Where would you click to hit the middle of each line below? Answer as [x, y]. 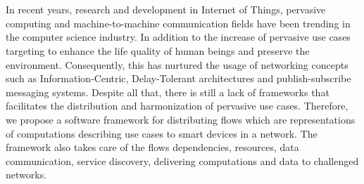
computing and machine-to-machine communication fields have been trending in [178, 23]
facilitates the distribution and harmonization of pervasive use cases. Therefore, [177, 106]
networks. [26, 175]
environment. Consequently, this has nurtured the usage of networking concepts [177, 64]
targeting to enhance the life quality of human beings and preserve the [158, 50]
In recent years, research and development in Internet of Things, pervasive [166, 9]
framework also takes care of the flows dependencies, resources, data [152, 147]
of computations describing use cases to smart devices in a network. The [162, 133]
